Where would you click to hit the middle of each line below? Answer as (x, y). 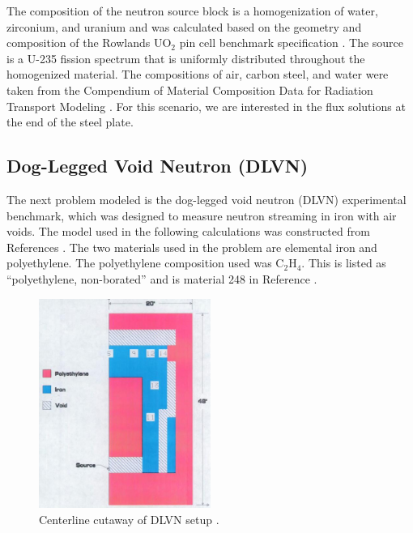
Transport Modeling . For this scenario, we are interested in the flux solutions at (206, 106)
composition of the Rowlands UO (89, 43)
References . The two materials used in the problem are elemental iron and (192, 247)
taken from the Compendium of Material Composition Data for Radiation (190, 90)
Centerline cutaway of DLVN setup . (129, 519)
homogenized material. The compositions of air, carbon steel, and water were (198, 74)
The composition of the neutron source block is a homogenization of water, (192, 11)
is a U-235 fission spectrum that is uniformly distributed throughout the (186, 58)
